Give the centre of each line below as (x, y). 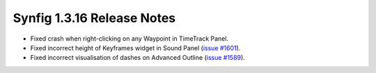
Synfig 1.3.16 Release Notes (94, 18)
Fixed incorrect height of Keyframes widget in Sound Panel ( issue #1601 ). (135, 48)
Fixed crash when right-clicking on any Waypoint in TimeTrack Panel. (130, 39)
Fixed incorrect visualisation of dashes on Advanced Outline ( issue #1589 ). (138, 58)
